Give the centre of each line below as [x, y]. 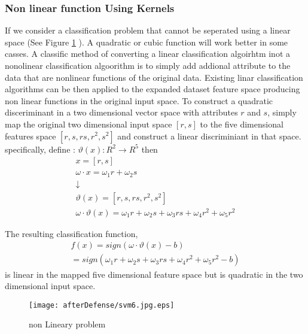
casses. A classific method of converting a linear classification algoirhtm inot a [148, 54]
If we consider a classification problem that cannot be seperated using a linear [148, 30]
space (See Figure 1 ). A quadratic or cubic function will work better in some [147, 42]
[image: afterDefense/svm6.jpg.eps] [102, 305]
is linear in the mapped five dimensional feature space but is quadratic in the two [154, 274]
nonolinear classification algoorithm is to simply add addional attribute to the [148, 65]
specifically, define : [40, 149]
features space [31, 136]
